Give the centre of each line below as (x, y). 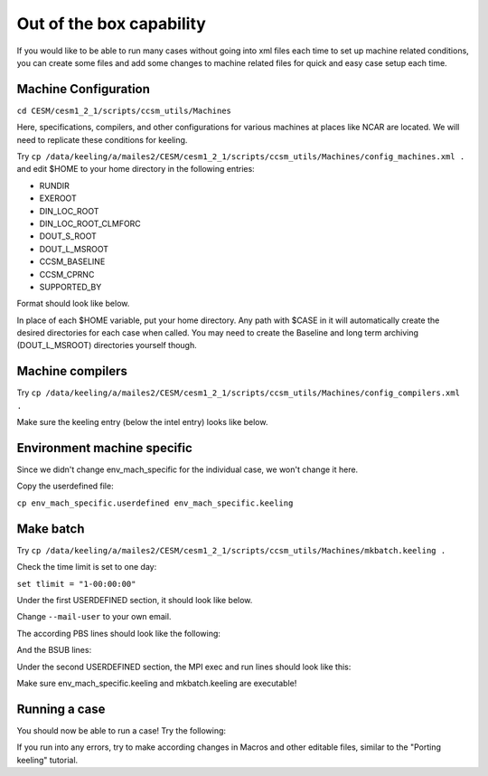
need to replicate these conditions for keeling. (102, 139)
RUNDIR (54, 185)
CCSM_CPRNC (67, 274)
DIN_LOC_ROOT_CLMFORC (90, 223)
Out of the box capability (112, 24)
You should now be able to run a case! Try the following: (121, 730)
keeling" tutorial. (47, 760)
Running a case (61, 709)
